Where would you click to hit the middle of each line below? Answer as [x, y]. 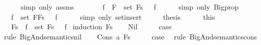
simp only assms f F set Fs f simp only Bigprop [130, 7]
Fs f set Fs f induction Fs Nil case [91, 27]
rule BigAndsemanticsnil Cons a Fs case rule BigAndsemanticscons [130, 36]
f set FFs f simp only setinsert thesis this [113, 16]
